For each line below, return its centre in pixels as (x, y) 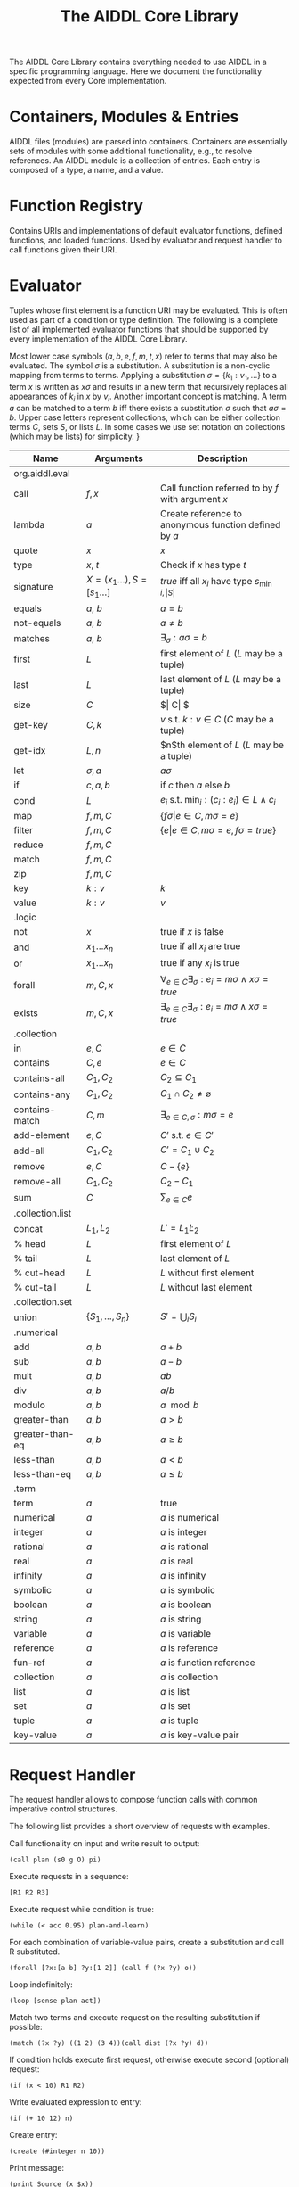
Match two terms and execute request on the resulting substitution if (135, 2018)
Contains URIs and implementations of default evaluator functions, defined (146, 231)
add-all (29, 1151)
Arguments (119, 458)
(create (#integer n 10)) (57, 2151)
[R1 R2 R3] (29, 1893)
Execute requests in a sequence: (69, 1877)
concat (28, 1228)
